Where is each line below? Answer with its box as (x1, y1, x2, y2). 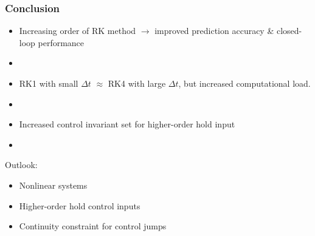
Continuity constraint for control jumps (19, 220, 167, 232)
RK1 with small (19, 77, 78, 89)
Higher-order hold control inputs (19, 199, 140, 212)
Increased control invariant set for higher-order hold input (19, 118, 235, 130)
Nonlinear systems (19, 178, 88, 191)
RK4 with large (108, 77, 166, 89)
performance (38, 36, 85, 49)
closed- (276, 24, 302, 37)
